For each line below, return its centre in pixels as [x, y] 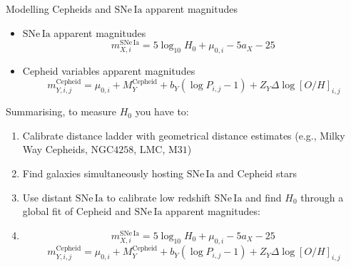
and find [264, 197]
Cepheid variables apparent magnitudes [109, 71]
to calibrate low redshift [159, 197]
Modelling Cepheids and [58, 9]
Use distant [47, 197]
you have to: [162, 111]
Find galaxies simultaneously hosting [103, 173]
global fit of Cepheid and [77, 211]
